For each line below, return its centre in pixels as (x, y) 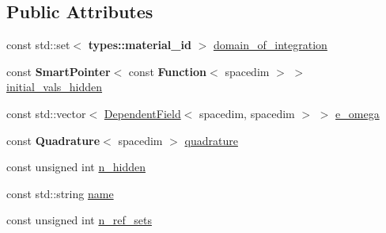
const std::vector (46, 113)
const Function (168, 71)
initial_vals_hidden (55, 87)
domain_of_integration (270, 45)
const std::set (38, 45)
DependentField (142, 113)
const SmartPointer (59, 71)
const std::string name (60, 193)
